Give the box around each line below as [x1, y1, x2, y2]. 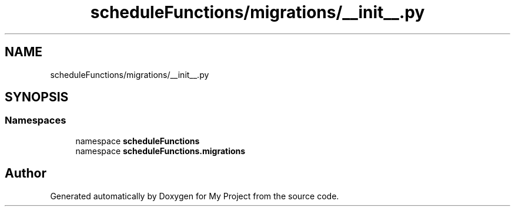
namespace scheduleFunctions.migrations [75, 145, 246, 156]
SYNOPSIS [5, 90, 69, 105]
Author [5, 166, 46, 181]
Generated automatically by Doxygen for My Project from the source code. [50, 190, 339, 201]
